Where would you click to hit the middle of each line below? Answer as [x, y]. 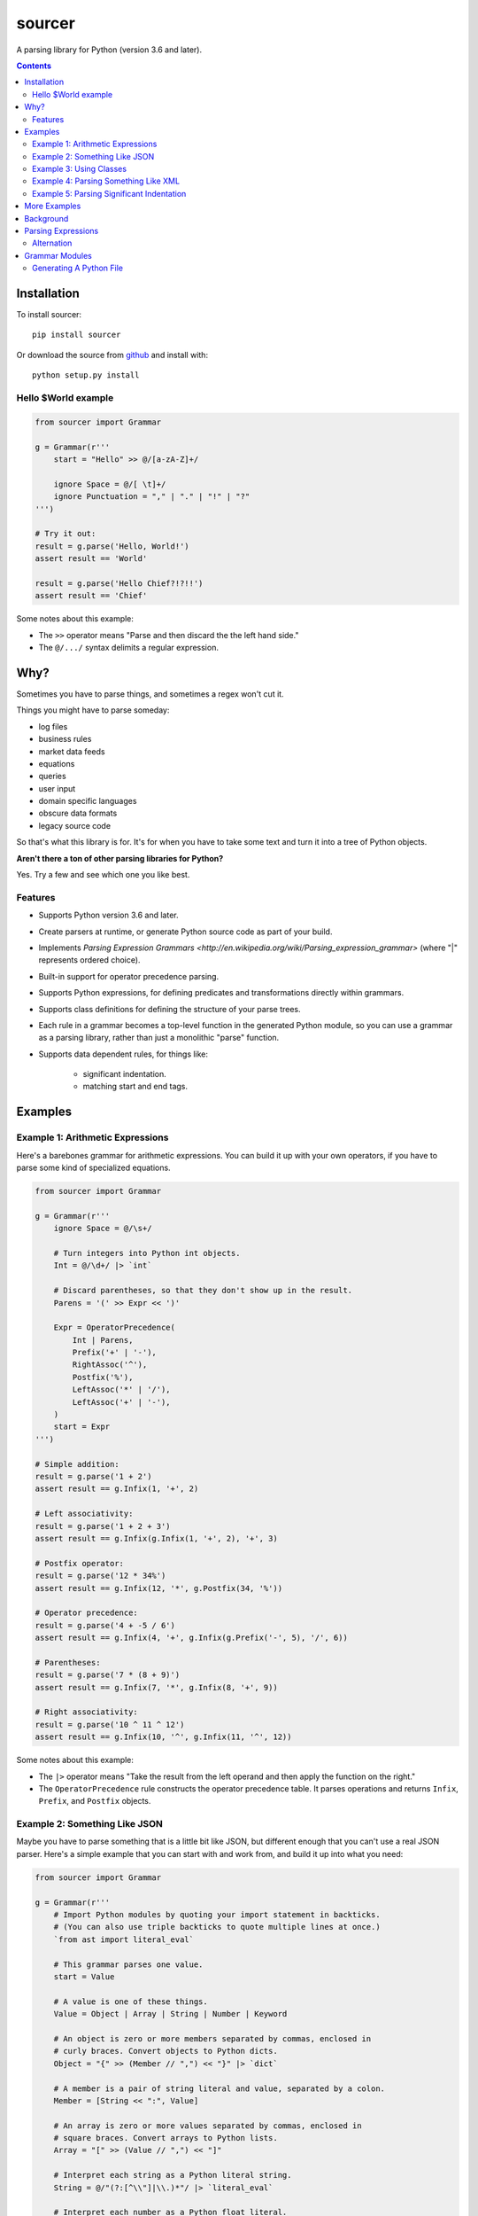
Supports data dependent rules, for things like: [123, 1054]
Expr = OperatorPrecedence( [115, 1328]
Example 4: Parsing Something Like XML [106, 181]
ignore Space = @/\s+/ [103, 1229]
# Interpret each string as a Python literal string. [173, 2175]
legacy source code [74, 825]
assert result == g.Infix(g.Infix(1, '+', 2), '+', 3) [156, 1538]
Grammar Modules [58, 255]
